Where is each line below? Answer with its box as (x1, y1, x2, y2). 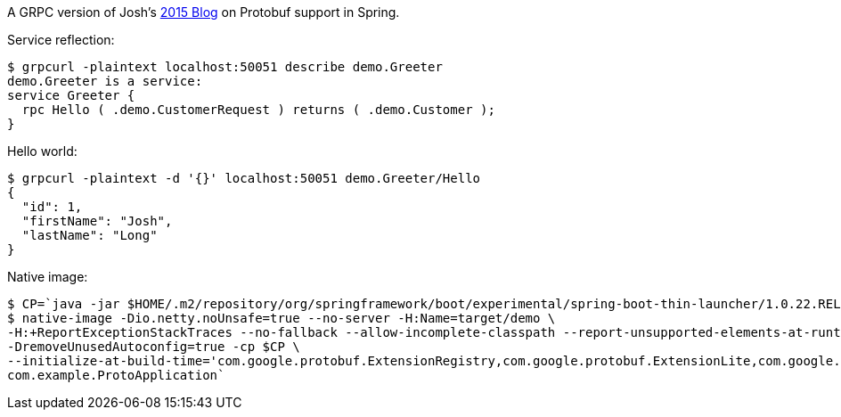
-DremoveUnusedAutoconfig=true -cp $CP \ (7, 339, 300, 354)
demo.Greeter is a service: (7, 74, 203, 88)
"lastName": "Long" (21, 228, 158, 242)
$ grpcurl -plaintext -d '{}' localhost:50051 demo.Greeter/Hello (7, 171, 481, 185)
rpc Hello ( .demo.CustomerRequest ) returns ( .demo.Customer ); (21, 102, 495, 117)
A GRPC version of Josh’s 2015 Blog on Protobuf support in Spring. (7, 4, 400, 20)
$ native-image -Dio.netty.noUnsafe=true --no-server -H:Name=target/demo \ (7, 311, 556, 325)
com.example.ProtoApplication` (7, 368, 225, 382)
